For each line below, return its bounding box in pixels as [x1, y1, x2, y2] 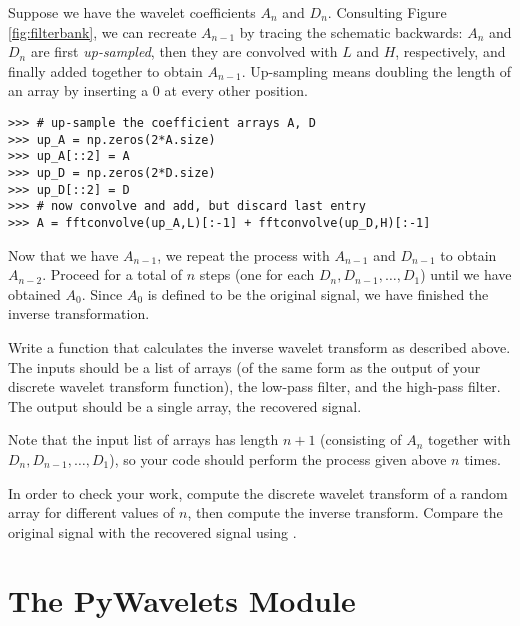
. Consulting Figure [327, 2, 447, 22]
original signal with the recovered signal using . [8, 521, 297, 542]
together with [428, 429, 511, 450]
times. [464, 448, 501, 469]
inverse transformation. [8, 303, 150, 324]
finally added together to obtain [8, 60, 203, 81]
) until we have [420, 264, 512, 285]
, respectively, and [395, 41, 506, 62]
